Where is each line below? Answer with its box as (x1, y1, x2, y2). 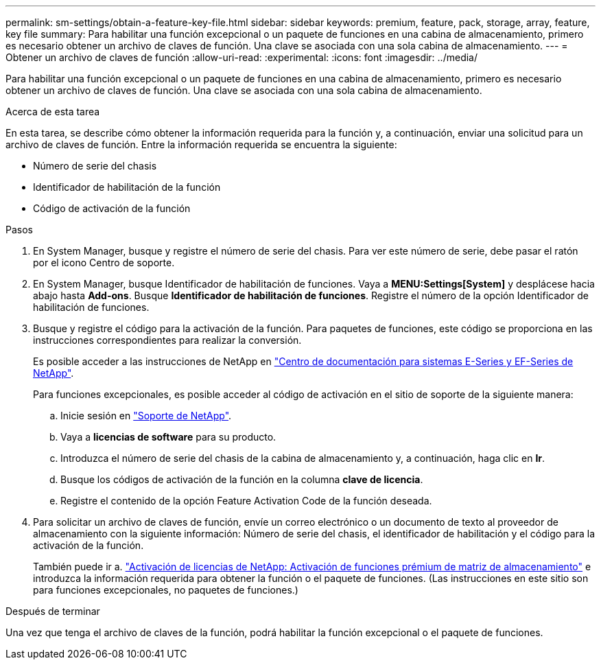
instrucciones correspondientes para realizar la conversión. (33, 334, 302, 346)
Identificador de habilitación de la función (33, 181, 221, 193)
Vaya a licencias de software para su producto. (60, 431, 276, 443)
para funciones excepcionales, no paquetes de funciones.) (33, 584, 298, 596)
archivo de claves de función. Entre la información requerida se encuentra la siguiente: (5, 139, 397, 150)
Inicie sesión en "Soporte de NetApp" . (60, 410, 232, 421)
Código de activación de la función (33, 202, 191, 214)
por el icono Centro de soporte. (33, 257, 175, 268)
